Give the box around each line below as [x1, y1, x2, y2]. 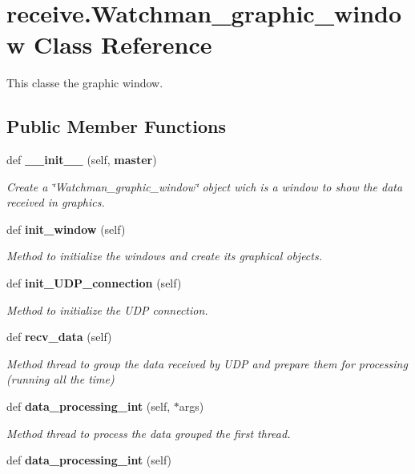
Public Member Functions [6, 114, 226, 139]
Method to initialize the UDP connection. [6, 301, 208, 318]
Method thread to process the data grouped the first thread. [6, 424, 291, 441]
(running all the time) [6, 371, 115, 388]
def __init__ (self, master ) [6, 151, 157, 168]
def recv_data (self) [6, 328, 112, 345]
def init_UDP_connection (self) [6, 275, 182, 291]
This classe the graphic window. [6, 74, 163, 91]
